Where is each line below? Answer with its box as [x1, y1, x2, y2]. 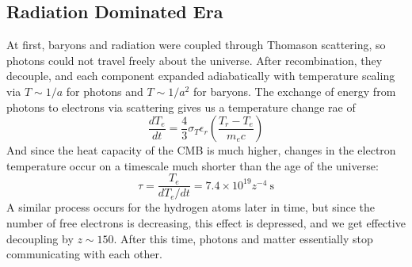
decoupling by [6, 230, 74, 246]
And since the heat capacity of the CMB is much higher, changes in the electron [6, 142, 396, 158]
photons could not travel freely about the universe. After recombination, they [6, 51, 383, 68]
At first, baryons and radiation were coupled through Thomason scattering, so [6, 36, 386, 53]
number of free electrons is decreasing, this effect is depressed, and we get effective [6, 215, 406, 231]
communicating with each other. [6, 246, 162, 262]
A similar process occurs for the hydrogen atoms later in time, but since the [6, 199, 375, 216]
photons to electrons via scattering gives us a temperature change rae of [6, 98, 356, 115]
